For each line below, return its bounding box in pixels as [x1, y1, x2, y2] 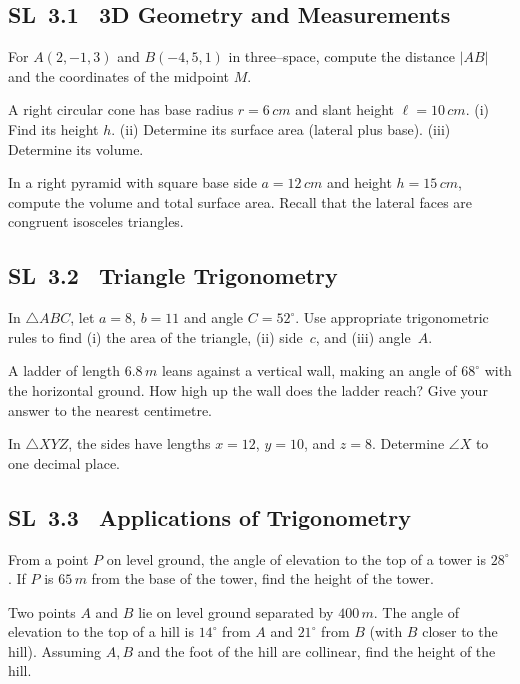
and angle [183, 307, 244, 328]
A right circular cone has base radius [8, 99, 234, 120]
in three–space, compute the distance [228, 46, 456, 67]
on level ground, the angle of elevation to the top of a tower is [106, 548, 486, 569]
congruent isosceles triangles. [8, 211, 184, 232]
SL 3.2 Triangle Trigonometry [8, 260, 338, 291]
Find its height [8, 118, 99, 139]
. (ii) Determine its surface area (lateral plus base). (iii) [111, 118, 451, 139]
